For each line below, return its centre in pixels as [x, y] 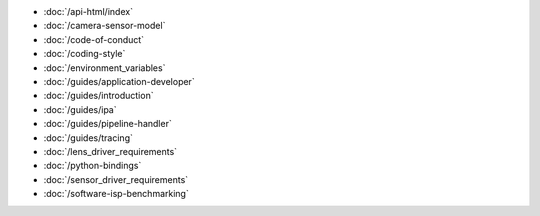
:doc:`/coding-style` [84, 54]
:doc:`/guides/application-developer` [119, 81]
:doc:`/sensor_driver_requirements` [116, 179]
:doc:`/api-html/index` [88, 11]
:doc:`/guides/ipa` [80, 109]
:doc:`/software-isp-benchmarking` [116, 194]
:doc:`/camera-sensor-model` [104, 26]
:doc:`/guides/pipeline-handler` [107, 124]
